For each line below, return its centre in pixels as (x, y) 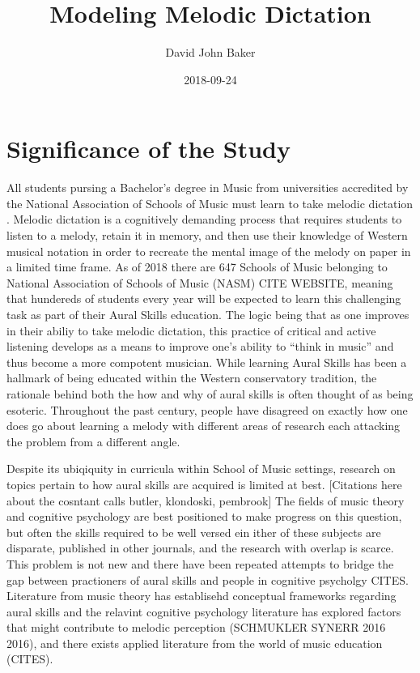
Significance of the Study (149, 149)
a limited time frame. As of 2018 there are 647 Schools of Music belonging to (197, 267)
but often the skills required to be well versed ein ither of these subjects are (194, 532)
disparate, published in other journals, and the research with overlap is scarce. (200, 548)
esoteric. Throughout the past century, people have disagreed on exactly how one (207, 409)
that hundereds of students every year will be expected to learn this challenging (204, 298)
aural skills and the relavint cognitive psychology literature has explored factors (204, 611)
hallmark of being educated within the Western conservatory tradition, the (192, 378)
